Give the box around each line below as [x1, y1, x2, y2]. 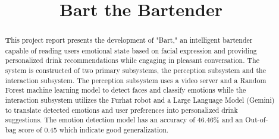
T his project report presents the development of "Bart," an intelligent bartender [5, 35, 253, 46]
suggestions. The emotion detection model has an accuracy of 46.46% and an [5, 115, 243, 125]
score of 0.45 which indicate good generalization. [18, 125, 169, 135]
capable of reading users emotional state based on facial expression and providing [5, 45, 257, 55]
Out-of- [245, 115, 268, 125]
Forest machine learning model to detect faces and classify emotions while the [5, 85, 246, 95]
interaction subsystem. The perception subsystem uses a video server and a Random [5, 75, 267, 85]
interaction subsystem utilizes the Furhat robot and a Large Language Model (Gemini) [5, 95, 275, 105]
